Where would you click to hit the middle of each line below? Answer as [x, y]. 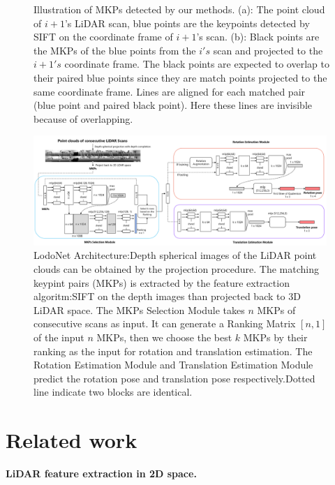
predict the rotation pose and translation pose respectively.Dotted [174, 378]
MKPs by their [275, 337]
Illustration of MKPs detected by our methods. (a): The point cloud [179, 9]
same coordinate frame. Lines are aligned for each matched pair [170, 91]
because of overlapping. [83, 118]
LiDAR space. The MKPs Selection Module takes [139, 309]
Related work [72, 440]
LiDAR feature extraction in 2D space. [101, 473]
